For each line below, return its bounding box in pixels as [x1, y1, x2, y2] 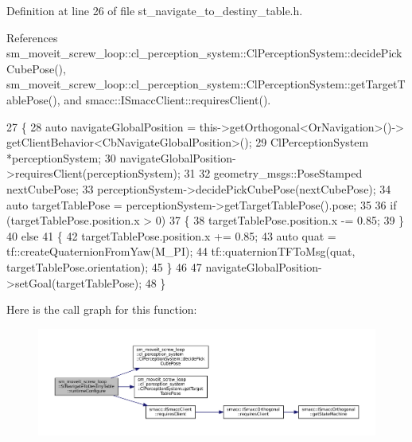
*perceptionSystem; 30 [6, 149, 116, 166]
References [6, 29, 58, 45]
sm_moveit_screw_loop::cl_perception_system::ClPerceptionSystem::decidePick [6, 45, 402, 61]
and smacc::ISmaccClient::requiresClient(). [64, 91, 271, 108]
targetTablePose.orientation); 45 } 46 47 [6, 258, 202, 275]
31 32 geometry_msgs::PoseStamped [184, 165, 363, 182]
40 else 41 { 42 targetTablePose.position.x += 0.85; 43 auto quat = [6, 227, 336, 244]
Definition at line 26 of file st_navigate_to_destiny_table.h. [6, 2, 303, 18]
